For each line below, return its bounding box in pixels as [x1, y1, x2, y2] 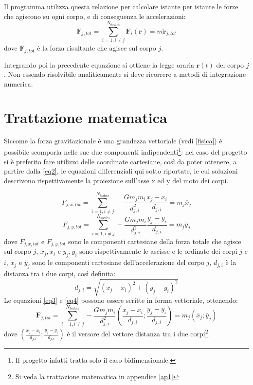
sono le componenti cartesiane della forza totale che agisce [68, 236, 241, 246]
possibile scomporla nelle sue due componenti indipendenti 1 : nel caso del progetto [4, 145, 247, 157]
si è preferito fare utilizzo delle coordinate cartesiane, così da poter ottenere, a [4, 156, 237, 166]
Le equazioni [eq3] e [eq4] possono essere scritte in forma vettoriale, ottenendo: [4, 295, 238, 305]
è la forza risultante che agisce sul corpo [37, 42, 156, 52]
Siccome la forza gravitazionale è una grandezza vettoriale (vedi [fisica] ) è [4, 135, 222, 145]
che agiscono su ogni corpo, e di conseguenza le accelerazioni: [4, 11, 186, 21]
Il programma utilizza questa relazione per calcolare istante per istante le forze [4, 1, 238, 11]
